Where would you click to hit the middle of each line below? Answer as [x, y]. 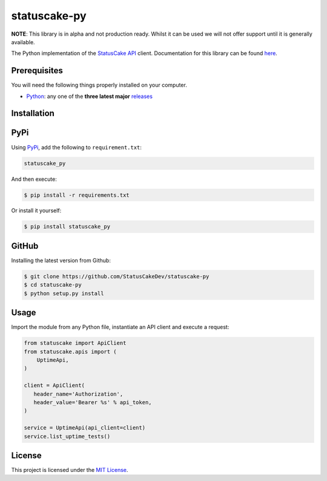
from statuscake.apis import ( [71, 352]
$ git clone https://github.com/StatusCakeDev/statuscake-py [117, 276]
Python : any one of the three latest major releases [89, 96]
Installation [33, 113]
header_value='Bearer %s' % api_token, [93, 402]
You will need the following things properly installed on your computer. [99, 85]
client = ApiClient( [54, 385]
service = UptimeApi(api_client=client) [84, 428]
